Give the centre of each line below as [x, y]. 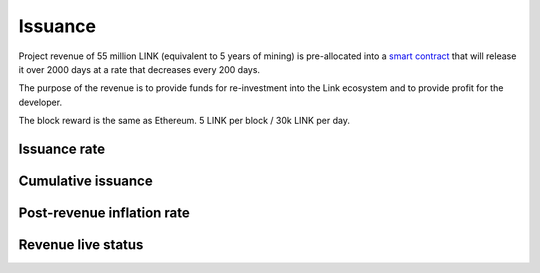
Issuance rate [62, 148]
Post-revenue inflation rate [104, 212]
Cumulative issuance [86, 180]
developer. [40, 102]
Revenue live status [81, 244]
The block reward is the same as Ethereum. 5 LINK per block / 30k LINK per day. [184, 121]
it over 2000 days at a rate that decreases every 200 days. [139, 69]
